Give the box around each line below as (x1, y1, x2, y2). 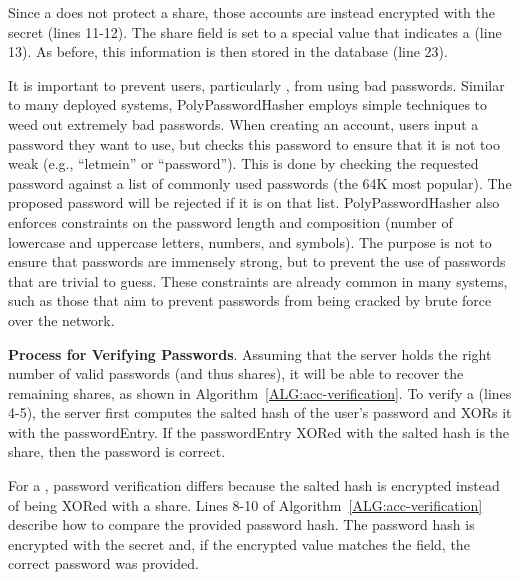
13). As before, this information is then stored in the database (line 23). (8, 41, 448, 62)
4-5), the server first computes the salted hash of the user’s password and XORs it (8, 402, 512, 423)
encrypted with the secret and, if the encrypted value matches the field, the (8, 533, 470, 554)
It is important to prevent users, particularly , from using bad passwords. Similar (8, 74, 505, 95)
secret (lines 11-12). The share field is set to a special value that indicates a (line (8, 21, 502, 42)
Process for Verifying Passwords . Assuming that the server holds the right (8, 343, 492, 364)
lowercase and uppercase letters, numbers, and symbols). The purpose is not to (8, 231, 492, 252)
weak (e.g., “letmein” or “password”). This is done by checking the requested (8, 153, 479, 174)
